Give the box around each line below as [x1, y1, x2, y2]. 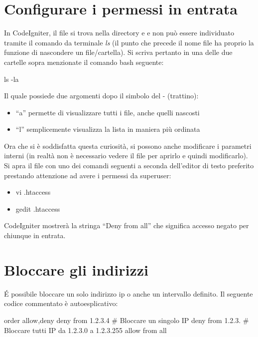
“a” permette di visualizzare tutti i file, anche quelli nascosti [15, 107, 200, 117]
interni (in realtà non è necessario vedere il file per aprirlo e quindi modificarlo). [4, 150, 248, 161]
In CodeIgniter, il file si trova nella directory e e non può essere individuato [4, 27, 235, 38]
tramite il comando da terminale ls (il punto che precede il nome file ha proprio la [4, 37, 254, 47]
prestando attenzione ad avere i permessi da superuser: [4, 170, 171, 180]
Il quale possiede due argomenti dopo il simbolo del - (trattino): [4, 90, 199, 101]
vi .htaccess [15, 187, 51, 197]
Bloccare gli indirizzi [4, 259, 148, 280]
